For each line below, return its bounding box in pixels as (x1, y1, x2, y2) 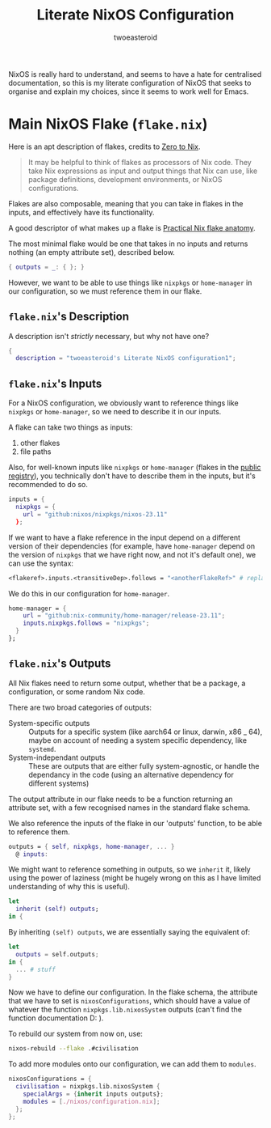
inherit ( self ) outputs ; (15, 905, 99, 914)
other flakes (19, 439, 60, 448)
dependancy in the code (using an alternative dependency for (28, 770, 234, 779)
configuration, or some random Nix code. (8, 686, 145, 697)
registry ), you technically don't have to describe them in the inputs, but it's (8, 471, 256, 481)
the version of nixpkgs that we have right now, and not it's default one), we (8, 549, 256, 559)
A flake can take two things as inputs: (8, 422, 133, 432)
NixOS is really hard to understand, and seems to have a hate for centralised (8, 69, 262, 78)
